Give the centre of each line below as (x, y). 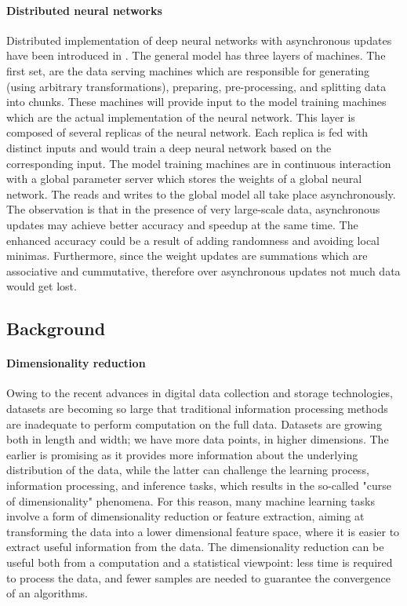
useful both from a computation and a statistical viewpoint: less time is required (200, 562)
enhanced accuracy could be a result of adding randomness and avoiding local (193, 240)
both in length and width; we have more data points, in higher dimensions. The (198, 439)
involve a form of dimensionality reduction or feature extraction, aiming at (185, 516)
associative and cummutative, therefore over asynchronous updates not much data (203, 270)
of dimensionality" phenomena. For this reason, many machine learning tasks (191, 500)
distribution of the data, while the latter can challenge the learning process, (188, 470)
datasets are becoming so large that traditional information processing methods (197, 409)
